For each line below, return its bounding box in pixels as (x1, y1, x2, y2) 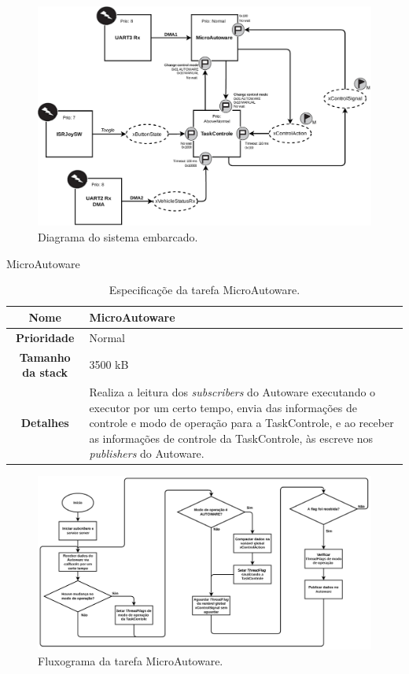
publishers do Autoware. (89, 445, 204, 462)
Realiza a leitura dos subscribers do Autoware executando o (89, 383, 376, 400)
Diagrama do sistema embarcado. (38, 229, 198, 245)
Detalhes (20, 414, 69, 431)
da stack (22, 364, 68, 381)
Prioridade (16, 329, 75, 345)
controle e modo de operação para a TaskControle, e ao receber (89, 414, 394, 431)
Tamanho (19, 348, 71, 365)
